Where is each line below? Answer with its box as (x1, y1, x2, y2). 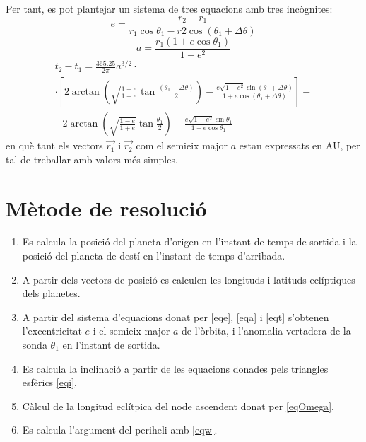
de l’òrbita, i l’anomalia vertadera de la (182, 323, 351, 338)
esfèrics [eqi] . (22, 375, 78, 390)
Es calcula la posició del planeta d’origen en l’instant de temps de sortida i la (22, 234, 357, 249)
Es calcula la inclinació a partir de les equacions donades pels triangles (22, 361, 329, 376)
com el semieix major (136, 138, 228, 153)
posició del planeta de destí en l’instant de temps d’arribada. (22, 248, 285, 263)
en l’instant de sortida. (62, 337, 160, 352)
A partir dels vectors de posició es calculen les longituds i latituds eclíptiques (22, 272, 355, 286)
